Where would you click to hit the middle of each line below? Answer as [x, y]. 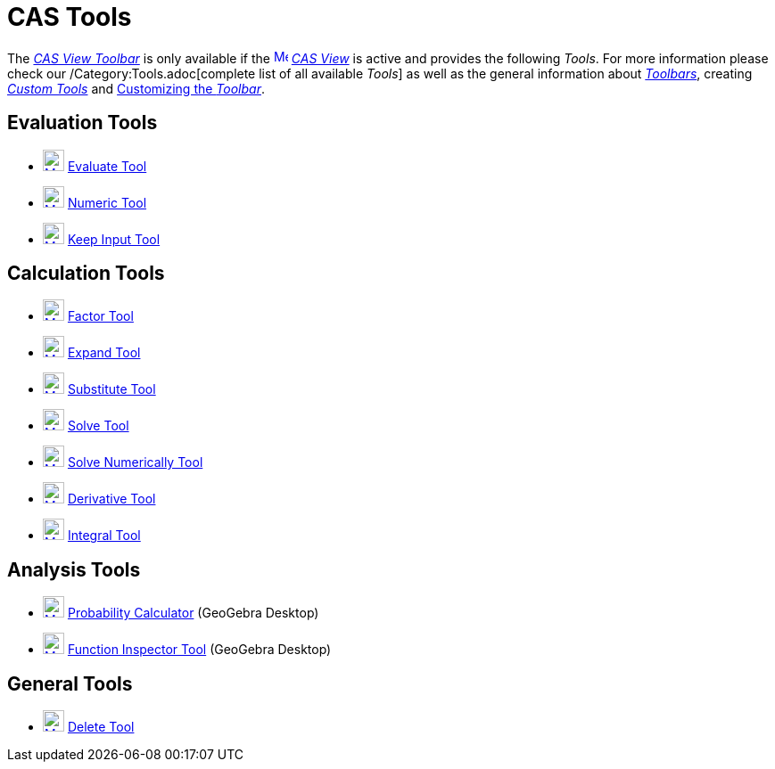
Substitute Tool [111, 389]
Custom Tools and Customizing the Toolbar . [136, 88]
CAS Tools [70, 17]
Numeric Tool [107, 202]
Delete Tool [101, 727]
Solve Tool [98, 426]
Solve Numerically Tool [135, 462]
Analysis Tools [74, 569]
